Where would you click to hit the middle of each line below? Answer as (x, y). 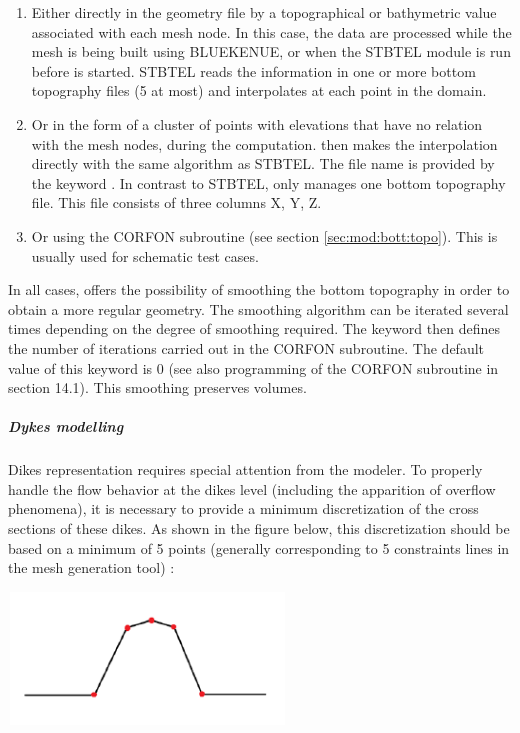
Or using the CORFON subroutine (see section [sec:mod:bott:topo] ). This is (264, 235)
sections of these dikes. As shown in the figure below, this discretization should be (259, 528)
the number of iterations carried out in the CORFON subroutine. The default (246, 347)
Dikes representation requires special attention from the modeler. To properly (245, 469)
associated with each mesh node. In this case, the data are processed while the (271, 31)
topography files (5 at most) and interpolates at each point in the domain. (259, 90)
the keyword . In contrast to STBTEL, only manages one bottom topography (268, 182)
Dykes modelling (66, 426)
